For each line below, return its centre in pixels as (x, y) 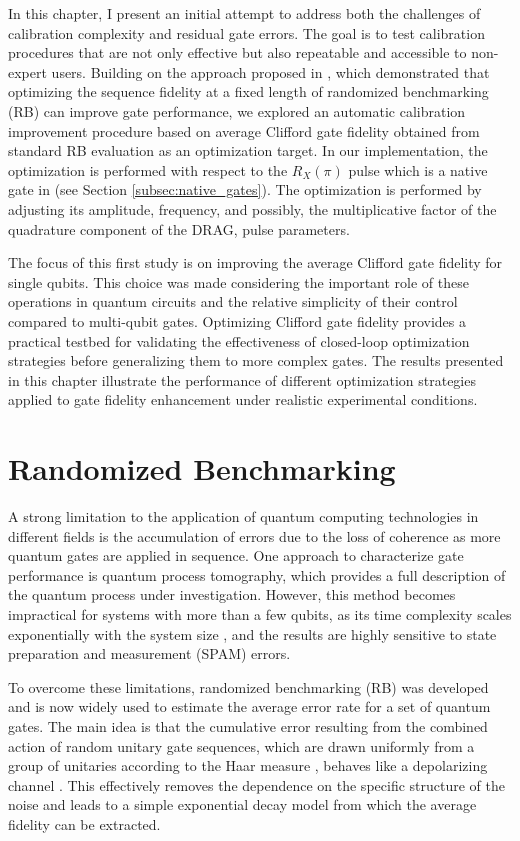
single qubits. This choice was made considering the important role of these (238, 281)
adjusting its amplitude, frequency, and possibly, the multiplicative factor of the (252, 208)
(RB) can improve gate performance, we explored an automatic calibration (237, 110)
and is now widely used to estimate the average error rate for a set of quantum (249, 706)
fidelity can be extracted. (84, 823)
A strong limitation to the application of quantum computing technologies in (243, 516)
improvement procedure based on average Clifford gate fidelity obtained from (244, 130)
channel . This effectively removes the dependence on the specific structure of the (256, 784)
